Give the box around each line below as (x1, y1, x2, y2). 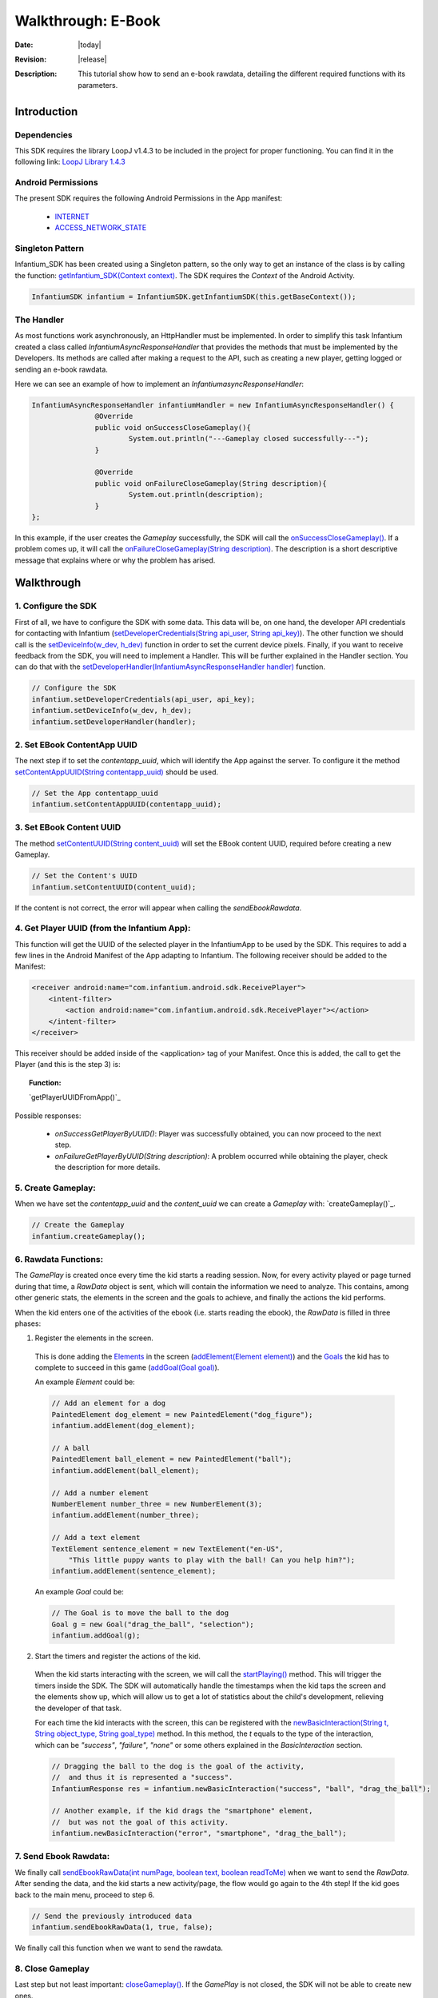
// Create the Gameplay (31, 1220, 125, 1230)
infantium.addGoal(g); (51, 1631, 141, 1640)
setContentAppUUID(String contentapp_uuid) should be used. (14, 767, 219, 777)
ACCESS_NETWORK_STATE (54, 223, 147, 233)
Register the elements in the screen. (34, 1333, 153, 1343)
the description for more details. (54, 1163, 161, 1172)
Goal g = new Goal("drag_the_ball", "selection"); (51, 1619, 255, 1629)
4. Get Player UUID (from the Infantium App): (14, 923, 191, 934)
